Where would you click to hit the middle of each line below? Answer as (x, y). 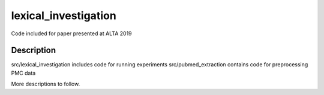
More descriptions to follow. (46, 84)
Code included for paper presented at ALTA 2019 (71, 33)
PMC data (23, 73)
